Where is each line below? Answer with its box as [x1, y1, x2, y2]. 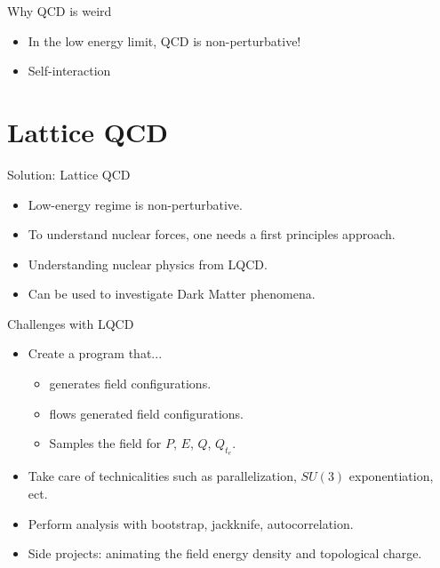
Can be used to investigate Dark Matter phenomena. [28, 284, 316, 303]
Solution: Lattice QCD [7, 164, 131, 183]
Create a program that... [28, 344, 163, 363]
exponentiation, [348, 467, 434, 485]
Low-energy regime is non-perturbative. [28, 195, 243, 213]
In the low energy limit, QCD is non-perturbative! [28, 31, 301, 50]
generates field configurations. [49, 374, 212, 393]
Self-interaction [28, 61, 111, 80]
